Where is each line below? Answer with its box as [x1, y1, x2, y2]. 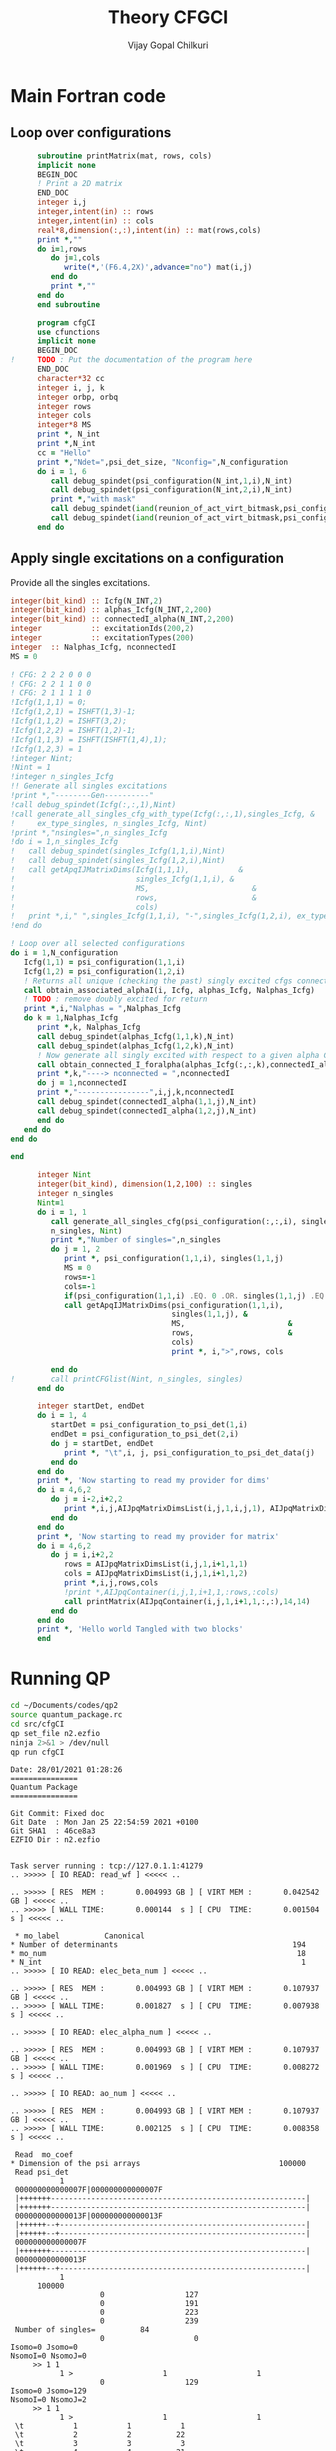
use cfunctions [36, 327, 101, 337]
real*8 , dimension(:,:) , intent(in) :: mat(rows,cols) [36, 225, 262, 235]
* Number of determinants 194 [10, 1940, 307, 1950]
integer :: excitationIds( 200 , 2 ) [10, 624, 195, 634]
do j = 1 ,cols [50, 253, 101, 263]
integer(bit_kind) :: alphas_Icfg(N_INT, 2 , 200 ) [10, 605, 213, 615]
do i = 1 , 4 [36, 1411, 87, 1421]
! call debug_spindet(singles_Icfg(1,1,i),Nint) [10, 846, 226, 856]
